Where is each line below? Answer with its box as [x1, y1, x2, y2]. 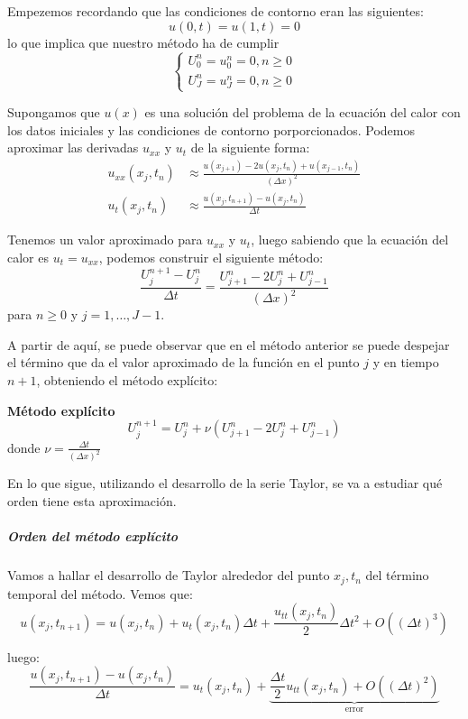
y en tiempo [372, 353, 439, 372]
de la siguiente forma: [190, 138, 310, 157]
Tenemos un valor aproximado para [7, 230, 203, 249]
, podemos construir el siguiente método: [98, 248, 324, 266]
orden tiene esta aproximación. [7, 492, 177, 511]
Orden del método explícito [7, 527, 179, 546]
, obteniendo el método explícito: [36, 370, 218, 389]
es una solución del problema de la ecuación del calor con [144, 103, 461, 122]
